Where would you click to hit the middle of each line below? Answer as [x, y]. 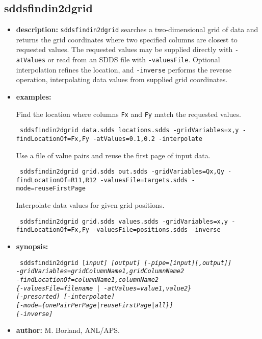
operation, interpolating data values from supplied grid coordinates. [122, 79]
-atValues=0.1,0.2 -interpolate [148, 139]
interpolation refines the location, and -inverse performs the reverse [124, 69]
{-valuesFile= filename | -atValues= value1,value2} [104, 288]
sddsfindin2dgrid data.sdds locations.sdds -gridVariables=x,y [129, 130]
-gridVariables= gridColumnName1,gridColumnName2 [100, 271]
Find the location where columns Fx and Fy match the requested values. [128, 114]
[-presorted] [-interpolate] [65, 297]
